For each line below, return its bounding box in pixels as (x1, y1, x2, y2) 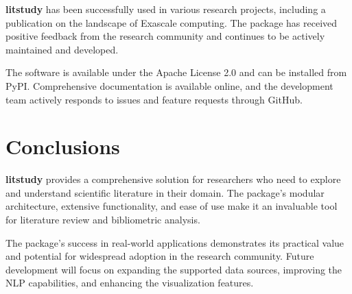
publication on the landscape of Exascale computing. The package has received (5, 15, 338, 29)
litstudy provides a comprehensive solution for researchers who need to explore (5, 172, 341, 186)
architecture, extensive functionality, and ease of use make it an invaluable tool (5, 199, 338, 213)
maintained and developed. (5, 42, 119, 56)
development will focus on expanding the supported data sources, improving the (5, 262, 342, 276)
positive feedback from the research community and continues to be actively (5, 29, 325, 43)
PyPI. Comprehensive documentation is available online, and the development (5, 78, 333, 93)
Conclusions (5, 132, 120, 160)
